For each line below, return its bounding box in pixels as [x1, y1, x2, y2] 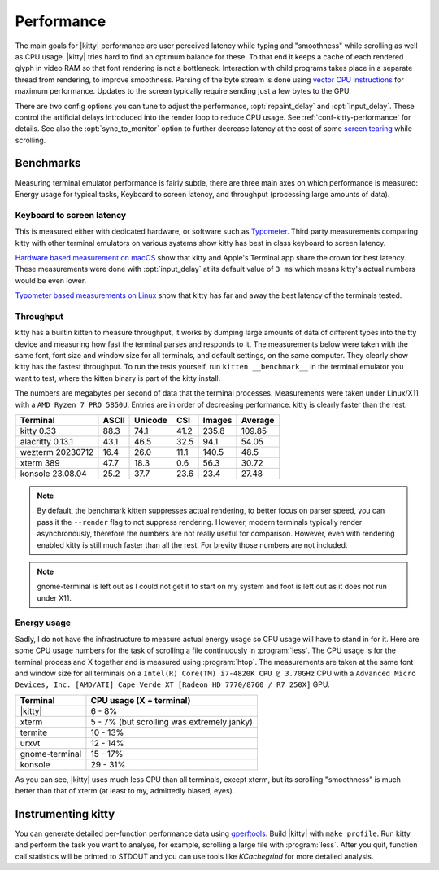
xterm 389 [20, 457, 60, 468]
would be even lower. [15, 275, 87, 285]
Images [202, 414, 233, 426]
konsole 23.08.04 [20, 468, 87, 479]
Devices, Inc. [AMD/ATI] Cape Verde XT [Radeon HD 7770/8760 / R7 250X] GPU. [15, 680, 330, 689]
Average [241, 414, 275, 426]
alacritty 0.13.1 [20, 435, 73, 447]
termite [20, 727, 48, 738]
